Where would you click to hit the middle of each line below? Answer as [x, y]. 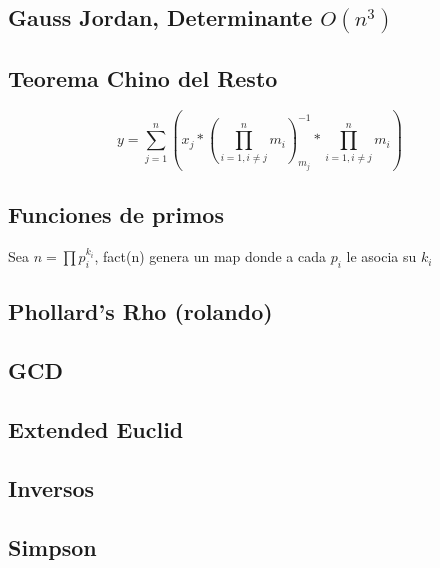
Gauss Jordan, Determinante [160, 17]
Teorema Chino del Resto [143, 77]
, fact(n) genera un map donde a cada [210, 256]
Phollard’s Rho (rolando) [140, 311]
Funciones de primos [116, 214]
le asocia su [381, 256]
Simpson [52, 546]
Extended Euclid [96, 428]
